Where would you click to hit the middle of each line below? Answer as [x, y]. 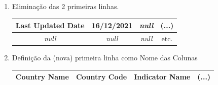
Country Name [42, 77]
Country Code [101, 77]
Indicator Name [162, 77]
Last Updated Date [50, 25]
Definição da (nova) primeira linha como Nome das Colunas [105, 58]
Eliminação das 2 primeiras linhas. [65, 6]
